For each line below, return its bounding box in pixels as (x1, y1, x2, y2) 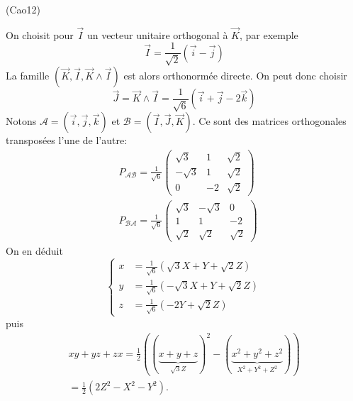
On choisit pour (6, 27, 74, 42)
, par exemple (239, 27, 298, 42)
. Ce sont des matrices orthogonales (192, 114, 347, 128)
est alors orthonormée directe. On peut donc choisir (123, 67, 347, 82)
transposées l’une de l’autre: (6, 133, 128, 148)
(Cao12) (6, 2, 40, 16)
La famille (6, 67, 50, 82)
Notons (6, 114, 37, 128)
